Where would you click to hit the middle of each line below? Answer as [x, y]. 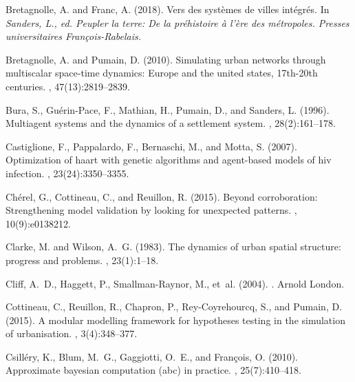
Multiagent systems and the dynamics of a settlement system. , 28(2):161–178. [171, 123]
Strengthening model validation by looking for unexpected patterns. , [151, 210]
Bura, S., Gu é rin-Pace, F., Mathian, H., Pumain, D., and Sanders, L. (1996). [168, 109]
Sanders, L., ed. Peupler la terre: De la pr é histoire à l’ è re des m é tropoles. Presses [177, 22]
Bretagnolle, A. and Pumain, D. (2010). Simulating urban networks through [166, 59]
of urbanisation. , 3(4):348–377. [72, 333]
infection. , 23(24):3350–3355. [67, 173]
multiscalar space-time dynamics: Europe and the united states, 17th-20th [162, 73]
